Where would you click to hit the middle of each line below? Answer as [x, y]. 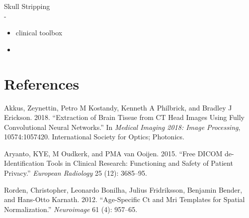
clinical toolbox [39, 33]
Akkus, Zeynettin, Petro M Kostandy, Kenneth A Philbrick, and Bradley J [118, 107]
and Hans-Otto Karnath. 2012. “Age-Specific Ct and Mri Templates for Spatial [124, 199]
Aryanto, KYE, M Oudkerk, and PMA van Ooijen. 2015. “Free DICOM [113, 153]
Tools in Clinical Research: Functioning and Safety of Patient [140, 163]
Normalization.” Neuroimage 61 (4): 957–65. [71, 209]
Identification [24, 163]
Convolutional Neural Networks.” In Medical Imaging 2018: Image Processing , [122, 127]
